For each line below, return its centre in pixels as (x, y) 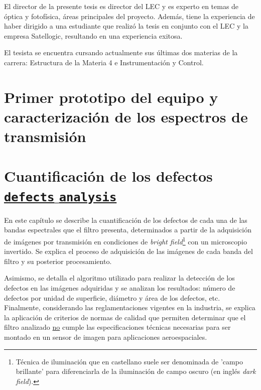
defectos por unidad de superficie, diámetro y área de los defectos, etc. (112, 297)
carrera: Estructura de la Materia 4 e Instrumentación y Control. (104, 62)
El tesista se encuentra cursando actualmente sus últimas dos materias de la (121, 52)
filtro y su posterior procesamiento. (58, 261)
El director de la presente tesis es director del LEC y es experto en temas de (121, 6)
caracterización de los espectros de (126, 116)
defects (29, 197)
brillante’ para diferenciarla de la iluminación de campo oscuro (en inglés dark (136, 371)
